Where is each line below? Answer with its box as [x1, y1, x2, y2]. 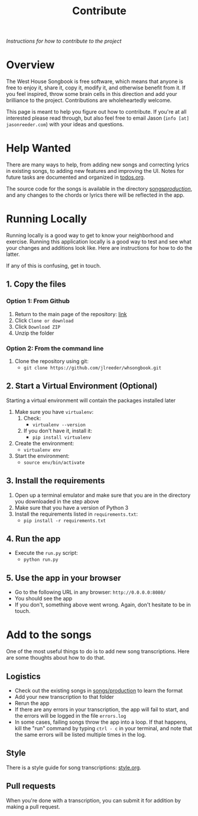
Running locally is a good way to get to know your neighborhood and [6, 232, 174, 239]
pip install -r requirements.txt [23, 518, 106, 523]
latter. [6, 250, 20, 258]
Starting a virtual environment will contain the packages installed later [6, 397, 176, 404]
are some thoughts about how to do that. [6, 654, 105, 661]
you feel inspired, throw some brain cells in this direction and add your [6, 91, 177, 98]
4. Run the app [6, 534, 61, 544]
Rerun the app [14, 699, 50, 706]
